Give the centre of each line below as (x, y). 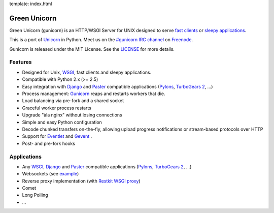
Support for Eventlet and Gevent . (57, 136)
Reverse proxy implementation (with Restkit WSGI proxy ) (81, 181)
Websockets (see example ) (50, 174)
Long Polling (35, 195)
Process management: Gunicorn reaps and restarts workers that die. (94, 94)
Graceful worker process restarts (57, 108)
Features (21, 62)
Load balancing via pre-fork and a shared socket (73, 101)
